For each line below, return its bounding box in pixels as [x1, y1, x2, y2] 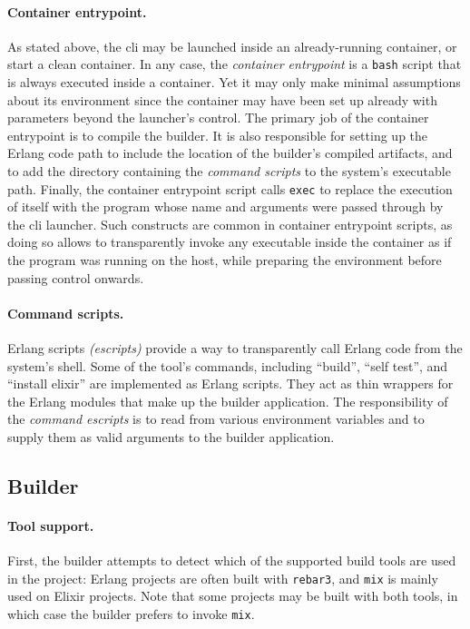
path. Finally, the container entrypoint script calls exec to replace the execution [7, 179, 453, 198]
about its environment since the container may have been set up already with [7, 90, 437, 109]
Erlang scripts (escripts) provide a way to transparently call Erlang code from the [7, 339, 463, 358]
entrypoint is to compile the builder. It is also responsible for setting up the [7, 125, 428, 144]
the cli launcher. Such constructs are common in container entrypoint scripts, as [7, 214, 453, 233]
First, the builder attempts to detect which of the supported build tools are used [7, 551, 456, 570]
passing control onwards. [7, 268, 144, 287]
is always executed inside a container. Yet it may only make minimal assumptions [7, 73, 461, 92]
